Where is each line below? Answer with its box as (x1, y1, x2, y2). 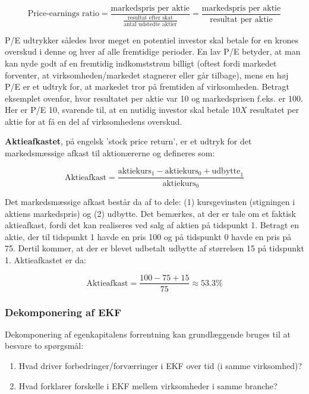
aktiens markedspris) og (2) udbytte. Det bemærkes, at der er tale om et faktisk (5, 207, 296, 219)
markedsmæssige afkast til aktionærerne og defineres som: (5, 147, 215, 159)
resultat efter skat (127, 14, 173, 21)
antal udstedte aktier (124, 21, 177, 27)
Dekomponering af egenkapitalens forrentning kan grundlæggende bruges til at (5, 327, 291, 340)
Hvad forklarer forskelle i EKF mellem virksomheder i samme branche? (18, 379, 278, 392)
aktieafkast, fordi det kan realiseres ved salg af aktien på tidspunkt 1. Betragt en (5, 219, 299, 231)
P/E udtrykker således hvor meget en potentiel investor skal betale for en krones (5, 33, 299, 46)
